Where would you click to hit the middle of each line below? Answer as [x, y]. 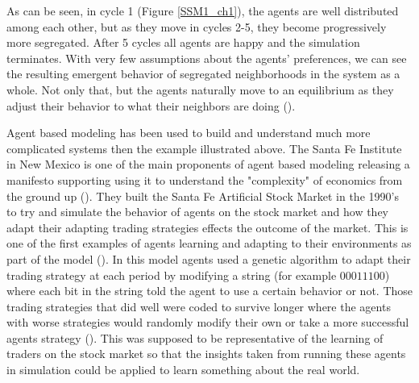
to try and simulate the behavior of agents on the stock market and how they [197, 212]
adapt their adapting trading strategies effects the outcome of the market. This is [207, 227]
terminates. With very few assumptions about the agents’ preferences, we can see [207, 58]
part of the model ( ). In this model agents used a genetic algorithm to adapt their [209, 258]
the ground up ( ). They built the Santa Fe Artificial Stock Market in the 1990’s [203, 196]
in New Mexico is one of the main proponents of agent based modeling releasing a [208, 164]
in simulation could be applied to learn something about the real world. [183, 370]
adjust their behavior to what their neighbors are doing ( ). [151, 105]
